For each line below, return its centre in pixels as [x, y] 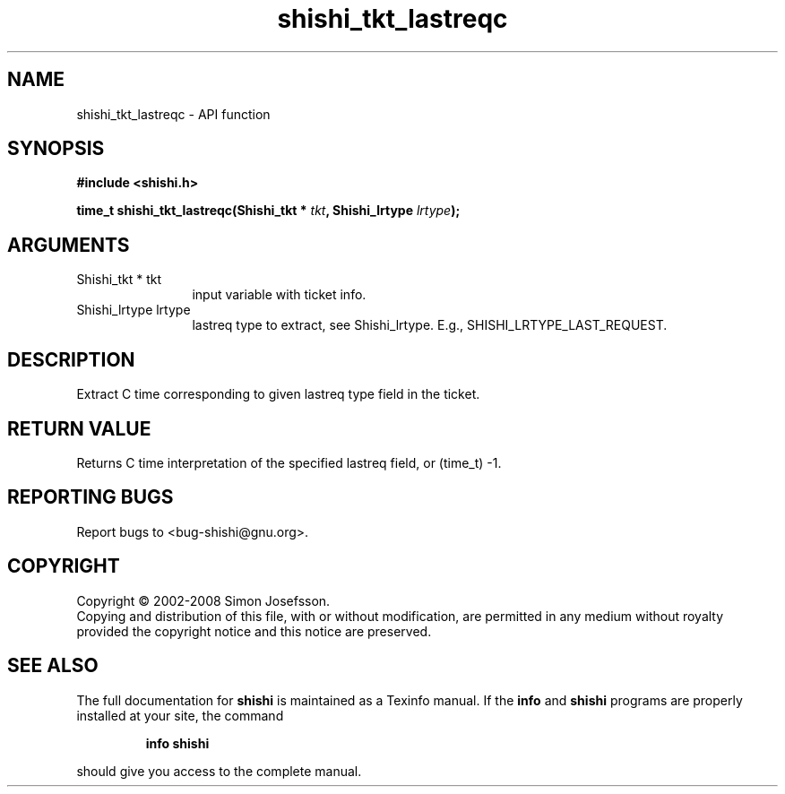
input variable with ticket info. [279, 295]
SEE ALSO [53, 666]
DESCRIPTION [71, 359]
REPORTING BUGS [91, 497]
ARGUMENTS [69, 245]
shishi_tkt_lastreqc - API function [173, 114]
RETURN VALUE [79, 428]
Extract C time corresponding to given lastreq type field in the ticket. [278, 394]
